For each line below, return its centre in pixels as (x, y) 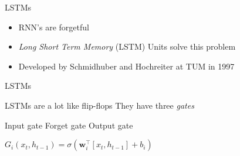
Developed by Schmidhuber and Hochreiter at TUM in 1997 (126, 66)
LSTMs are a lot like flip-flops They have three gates (99, 105)
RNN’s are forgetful (54, 27)
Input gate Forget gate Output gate (69, 125)
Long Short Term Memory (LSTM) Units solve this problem (127, 46)
